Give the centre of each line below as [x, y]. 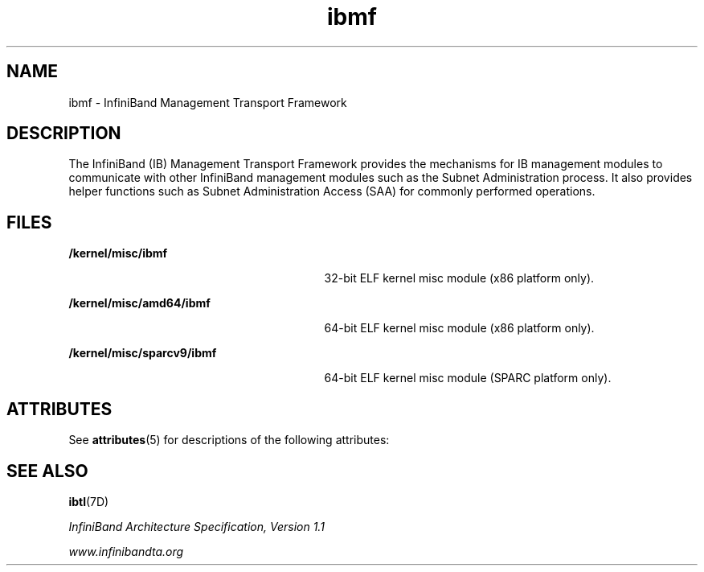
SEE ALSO [47, 471]
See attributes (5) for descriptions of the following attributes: [229, 440]
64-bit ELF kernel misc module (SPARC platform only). [468, 378]
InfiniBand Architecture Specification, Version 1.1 [196, 526]
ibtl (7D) [89, 501]
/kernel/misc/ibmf [118, 253]
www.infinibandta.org [126, 551]
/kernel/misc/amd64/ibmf [139, 303]
